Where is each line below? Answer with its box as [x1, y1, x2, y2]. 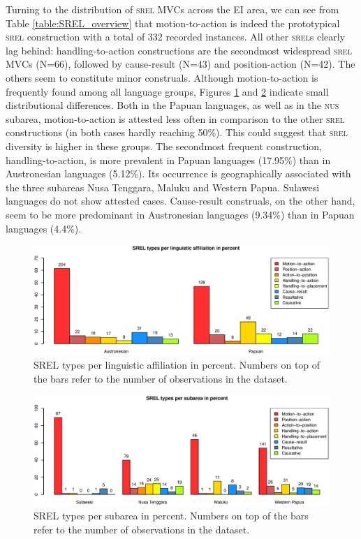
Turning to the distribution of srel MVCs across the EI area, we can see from [6, 2, 339, 16]
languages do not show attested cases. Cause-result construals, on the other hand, [6, 193, 355, 208]
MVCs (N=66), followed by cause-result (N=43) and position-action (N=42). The [6, 57, 355, 71]
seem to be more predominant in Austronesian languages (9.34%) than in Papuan [6, 207, 355, 221]
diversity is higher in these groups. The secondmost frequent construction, [6, 138, 323, 153]
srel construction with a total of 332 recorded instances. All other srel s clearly [6, 29, 346, 44]
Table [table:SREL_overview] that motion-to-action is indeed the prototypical [6, 15, 340, 30]
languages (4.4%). [6, 221, 82, 235]
